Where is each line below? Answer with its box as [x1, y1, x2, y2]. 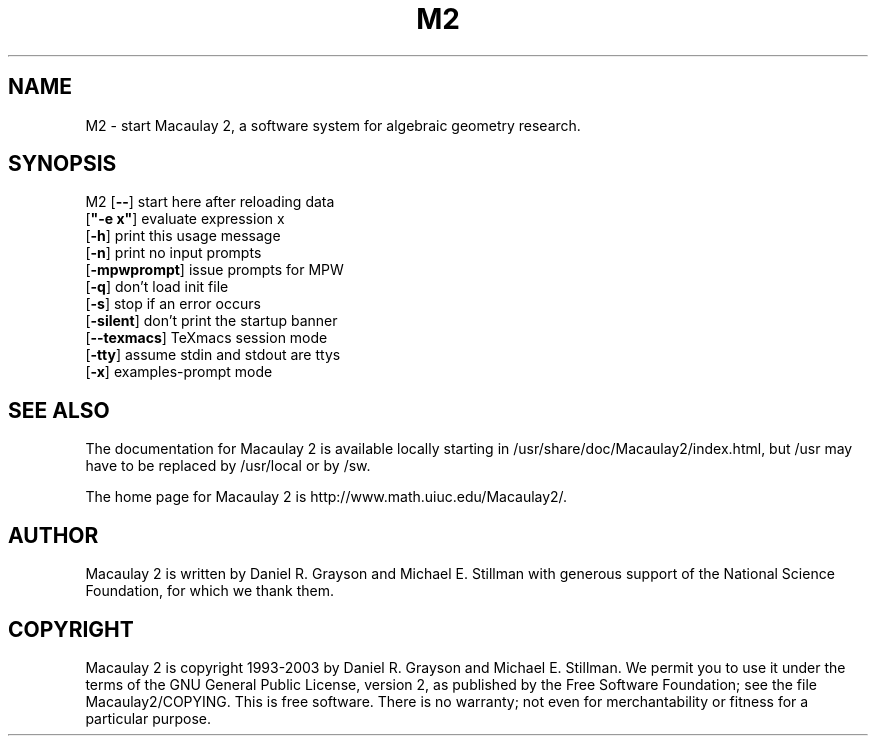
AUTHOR [8, 522, 99, 548]
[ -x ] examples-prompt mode [85, 363, 273, 381]
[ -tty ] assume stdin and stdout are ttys [85, 346, 341, 364]
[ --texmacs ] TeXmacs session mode [85, 329, 328, 347]
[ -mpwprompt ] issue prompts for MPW [85, 261, 344, 279]
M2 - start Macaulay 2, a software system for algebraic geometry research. [85, 116, 581, 134]
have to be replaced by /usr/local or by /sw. [85, 457, 371, 475]
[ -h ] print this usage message [85, 227, 281, 245]
